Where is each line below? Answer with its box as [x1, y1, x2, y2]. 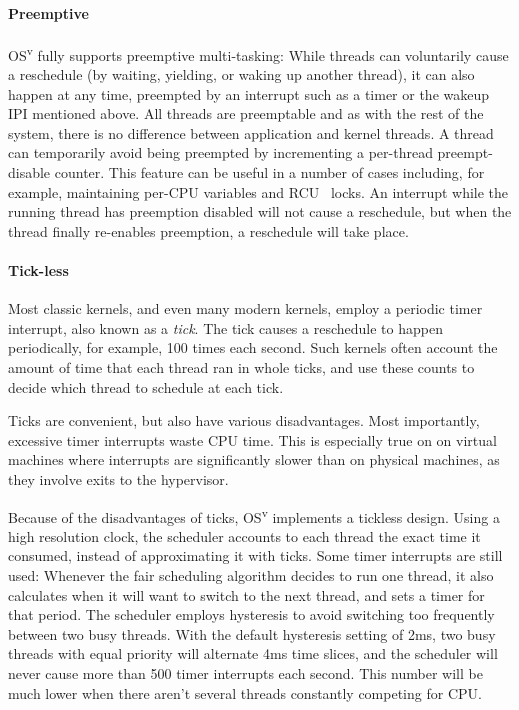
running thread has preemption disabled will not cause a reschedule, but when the [8, 201, 512, 222]
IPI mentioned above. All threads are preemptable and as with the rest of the [8, 103, 484, 124]
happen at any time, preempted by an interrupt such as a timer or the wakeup [8, 83, 490, 104]
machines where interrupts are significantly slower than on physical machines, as [8, 449, 500, 470]
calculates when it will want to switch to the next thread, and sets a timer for [8, 584, 485, 605]
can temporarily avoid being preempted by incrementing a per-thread [8, 142, 433, 163]
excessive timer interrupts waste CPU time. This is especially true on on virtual [8, 429, 497, 450]
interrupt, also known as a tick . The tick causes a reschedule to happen [8, 317, 443, 338]
